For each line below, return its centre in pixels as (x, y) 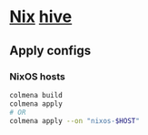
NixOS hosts (37, 77)
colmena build (36, 95)
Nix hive (41, 17)
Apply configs (50, 51)
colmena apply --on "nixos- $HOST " (75, 120)
